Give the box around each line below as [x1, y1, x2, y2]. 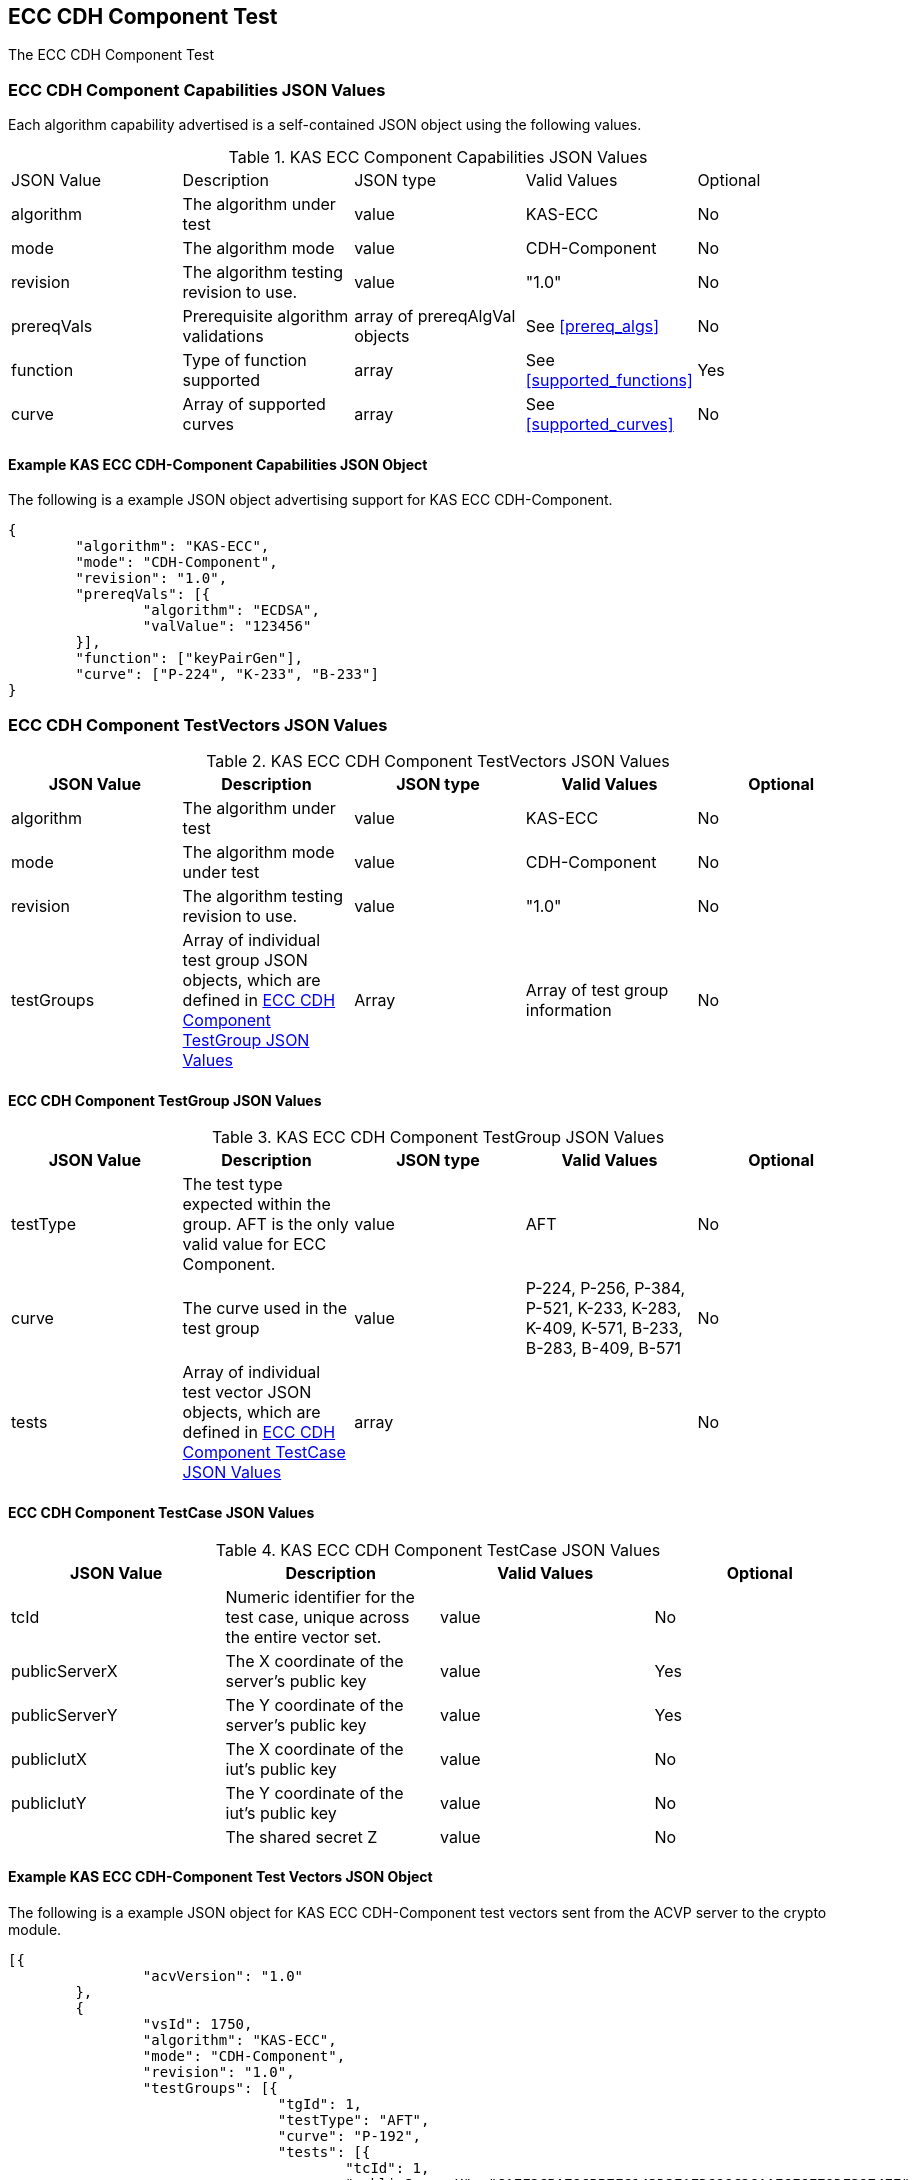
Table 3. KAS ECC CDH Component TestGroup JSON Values [211, 1127, 665, 1148]
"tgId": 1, [277, 2095, 363, 2112]
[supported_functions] [525, 370, 693, 391]
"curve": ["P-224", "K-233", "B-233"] [75, 666, 379, 683]
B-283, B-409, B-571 [525, 1338, 682, 1359]
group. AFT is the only [182, 1214, 349, 1235]
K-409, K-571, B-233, [525, 1318, 683, 1339]
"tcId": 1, [345, 2159, 430, 2176]
